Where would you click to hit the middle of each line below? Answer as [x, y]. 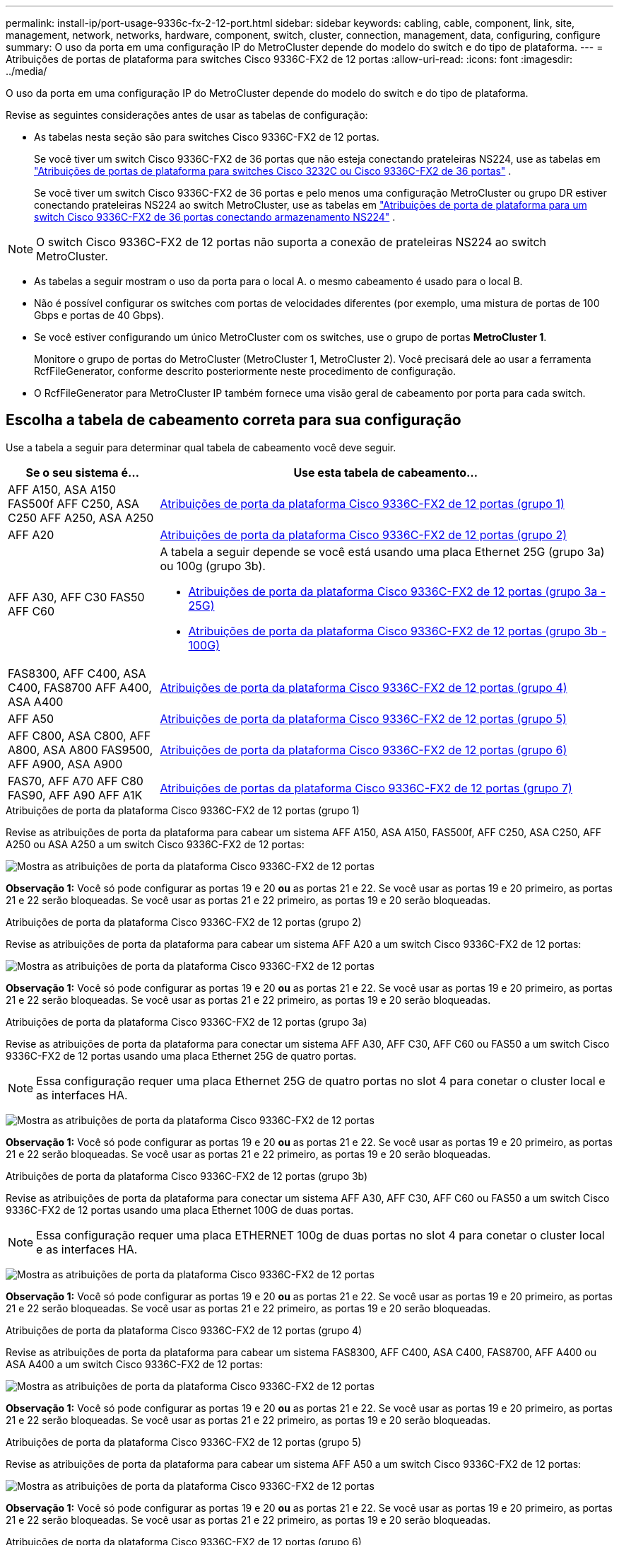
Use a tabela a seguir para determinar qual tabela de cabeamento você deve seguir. [201, 447]
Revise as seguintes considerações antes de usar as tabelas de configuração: [187, 115]
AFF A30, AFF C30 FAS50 [76, 597]
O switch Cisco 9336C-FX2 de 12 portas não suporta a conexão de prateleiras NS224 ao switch [291, 242]
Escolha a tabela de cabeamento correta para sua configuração [234, 420]
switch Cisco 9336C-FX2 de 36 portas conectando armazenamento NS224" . [215, 217]
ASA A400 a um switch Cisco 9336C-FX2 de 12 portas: [134, 1364]
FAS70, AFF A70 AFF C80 [76, 781]
